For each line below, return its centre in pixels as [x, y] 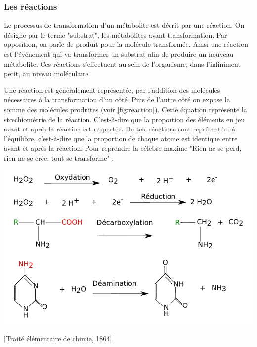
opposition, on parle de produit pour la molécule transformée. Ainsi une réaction [126, 44]
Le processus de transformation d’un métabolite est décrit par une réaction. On [124, 25]
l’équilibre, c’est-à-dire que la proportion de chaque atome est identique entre [121, 138]
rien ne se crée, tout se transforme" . [59, 157]
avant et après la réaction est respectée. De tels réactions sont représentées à [120, 129]
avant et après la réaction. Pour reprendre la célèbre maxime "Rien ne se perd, [123, 148]
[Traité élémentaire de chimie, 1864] [58, 338]
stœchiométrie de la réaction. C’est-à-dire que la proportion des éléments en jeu [124, 119]
